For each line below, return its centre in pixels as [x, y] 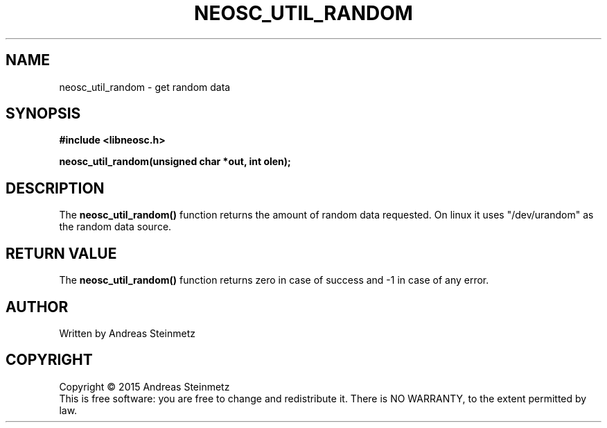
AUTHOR [37, 307]
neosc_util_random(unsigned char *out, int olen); [175, 162]
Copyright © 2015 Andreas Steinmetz [144, 386]
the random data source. [115, 227]
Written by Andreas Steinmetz [127, 333]
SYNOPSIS [43, 114]
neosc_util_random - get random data [145, 87]
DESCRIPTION [55, 188]
